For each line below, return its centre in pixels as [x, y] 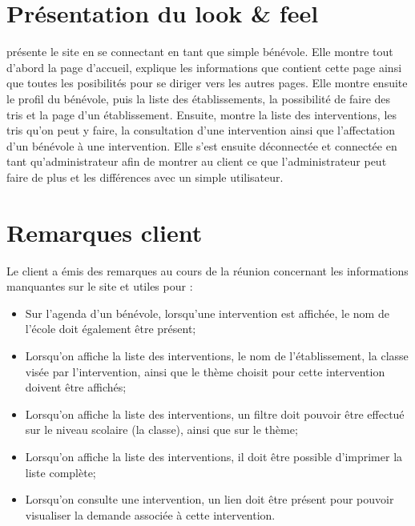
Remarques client [105, 232]
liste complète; [60, 472]
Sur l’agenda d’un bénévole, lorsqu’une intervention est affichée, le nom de [207, 313]
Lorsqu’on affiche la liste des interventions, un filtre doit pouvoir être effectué [215, 414]
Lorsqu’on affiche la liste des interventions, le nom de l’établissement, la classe [217, 355]
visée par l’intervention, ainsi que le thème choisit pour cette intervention [205, 371]
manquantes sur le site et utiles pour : [100, 286]
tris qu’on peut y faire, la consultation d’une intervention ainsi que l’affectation [201, 130]
